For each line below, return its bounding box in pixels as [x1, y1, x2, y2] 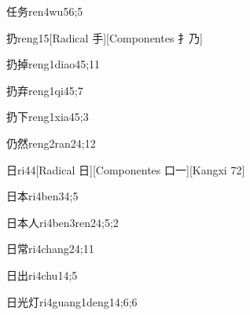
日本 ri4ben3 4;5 [6, 188, 79, 204]
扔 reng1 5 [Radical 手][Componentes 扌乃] [6, 29, 203, 46]
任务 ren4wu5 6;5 [6, 3, 83, 19]
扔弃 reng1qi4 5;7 [6, 82, 83, 98]
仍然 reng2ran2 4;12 [6, 134, 96, 151]
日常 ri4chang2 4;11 [6, 240, 94, 257]
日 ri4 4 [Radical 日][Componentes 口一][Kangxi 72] [6, 161, 245, 178]
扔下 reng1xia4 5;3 [6, 108, 89, 125]
